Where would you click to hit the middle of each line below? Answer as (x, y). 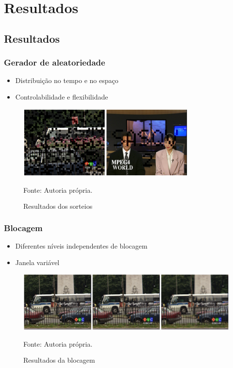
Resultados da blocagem (59, 360)
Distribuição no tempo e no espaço (67, 80)
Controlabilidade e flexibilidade (62, 96)
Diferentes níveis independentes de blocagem (81, 246)
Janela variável (37, 262)
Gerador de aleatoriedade (55, 62)
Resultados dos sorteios (58, 206)
